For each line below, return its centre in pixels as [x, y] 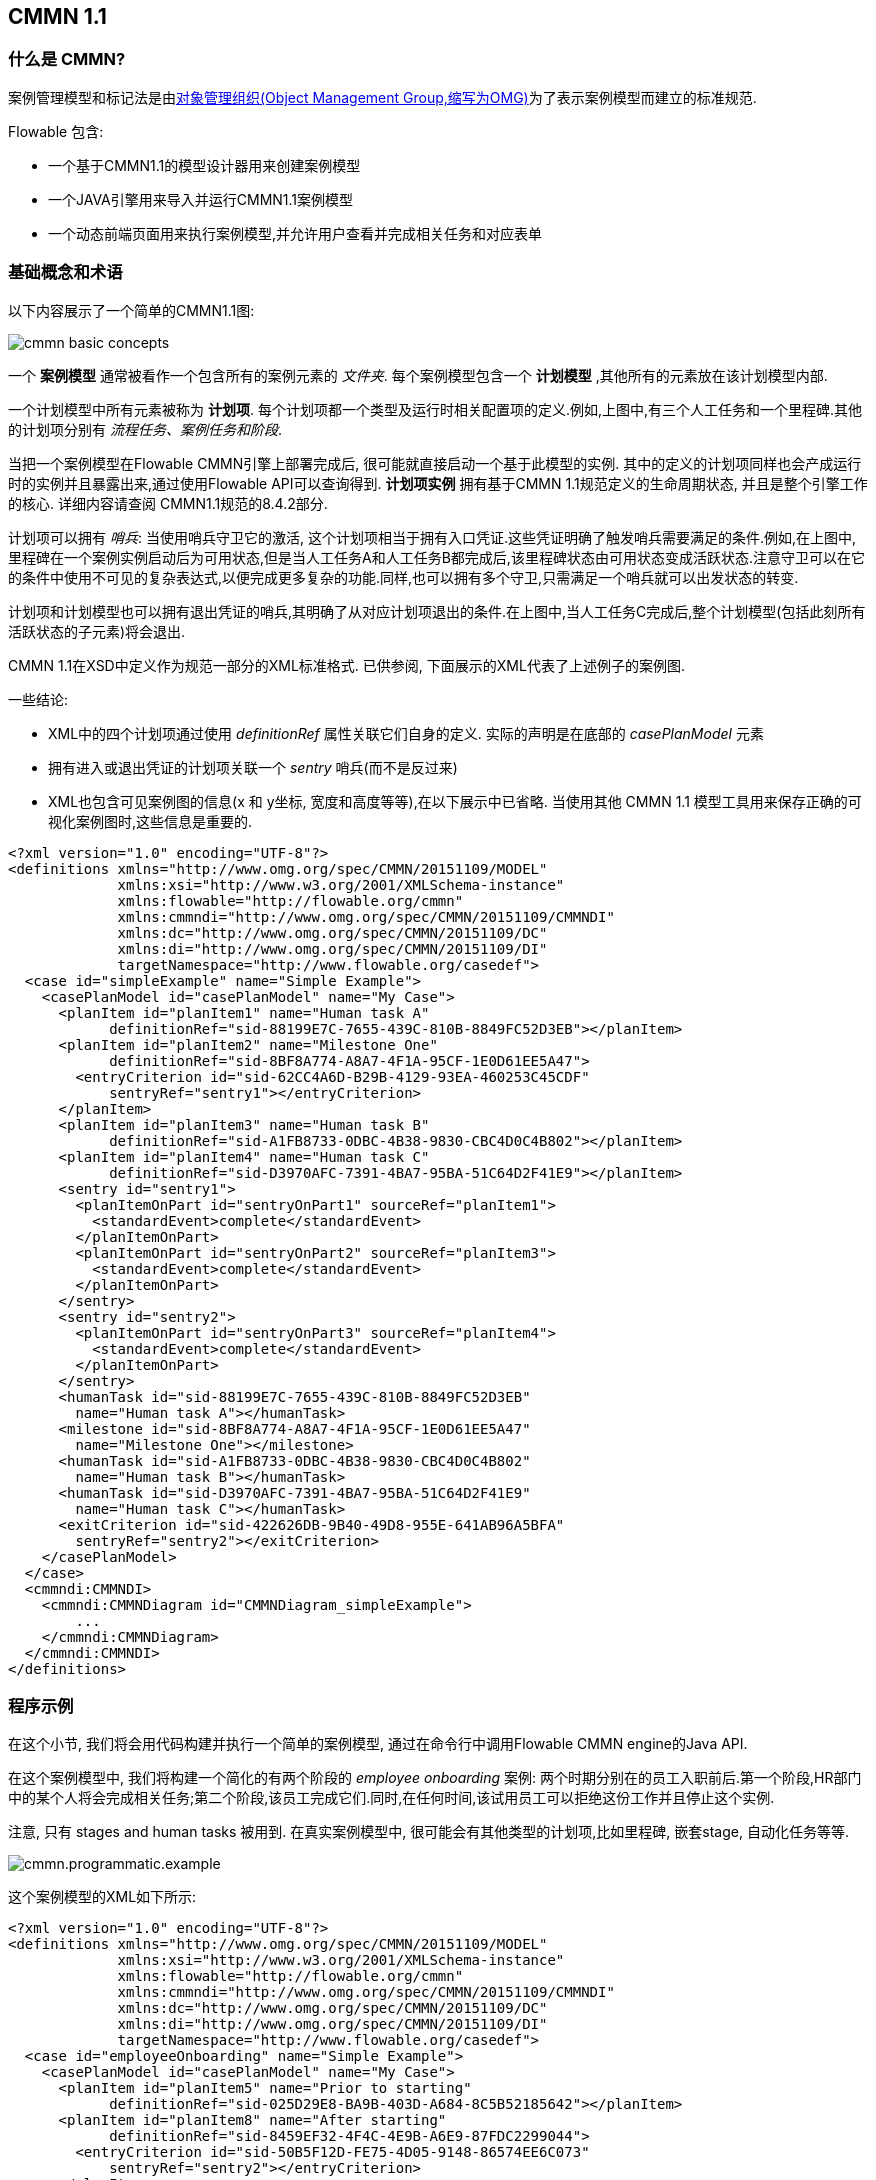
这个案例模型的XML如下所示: [102, 1897]
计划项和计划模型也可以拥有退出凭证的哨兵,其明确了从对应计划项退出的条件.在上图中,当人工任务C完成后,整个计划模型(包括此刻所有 [437, 611]
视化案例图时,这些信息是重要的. [150, 821]
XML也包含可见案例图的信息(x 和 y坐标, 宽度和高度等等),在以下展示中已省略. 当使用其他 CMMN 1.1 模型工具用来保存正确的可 [455, 801]
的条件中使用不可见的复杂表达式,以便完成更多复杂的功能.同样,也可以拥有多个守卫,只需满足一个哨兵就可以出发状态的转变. [403, 577]
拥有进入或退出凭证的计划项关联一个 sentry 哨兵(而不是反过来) [253, 767]
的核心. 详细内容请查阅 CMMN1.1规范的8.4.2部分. [168, 503]
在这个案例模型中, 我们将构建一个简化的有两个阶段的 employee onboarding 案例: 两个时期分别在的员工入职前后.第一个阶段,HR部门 [435, 1778]
